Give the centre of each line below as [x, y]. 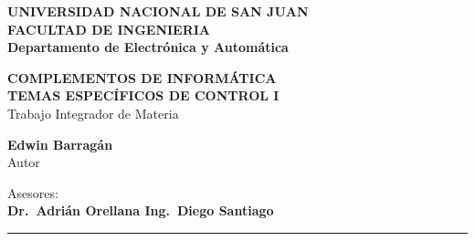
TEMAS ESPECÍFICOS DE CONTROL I [143, 95]
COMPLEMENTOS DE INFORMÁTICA [142, 77]
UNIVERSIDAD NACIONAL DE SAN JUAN [158, 11]
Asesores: [33, 192]
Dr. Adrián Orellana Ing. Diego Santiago [141, 210]
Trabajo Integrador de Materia [93, 113]
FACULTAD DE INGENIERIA [109, 29]
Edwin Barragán [60, 144]
